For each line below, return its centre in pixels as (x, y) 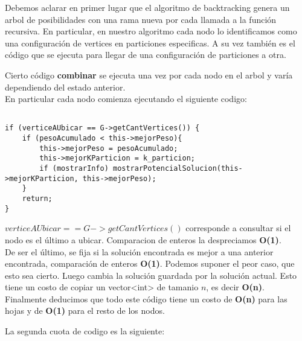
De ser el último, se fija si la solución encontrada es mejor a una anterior (139, 251)
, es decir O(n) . (235, 287)
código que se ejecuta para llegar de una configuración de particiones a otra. (146, 55)
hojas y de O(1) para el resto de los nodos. (85, 311)
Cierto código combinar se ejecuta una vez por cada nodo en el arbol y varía (149, 75)
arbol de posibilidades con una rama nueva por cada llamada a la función (141, 19)
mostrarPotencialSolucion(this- (178, 169)
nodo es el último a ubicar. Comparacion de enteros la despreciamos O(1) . (143, 239)
